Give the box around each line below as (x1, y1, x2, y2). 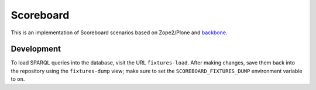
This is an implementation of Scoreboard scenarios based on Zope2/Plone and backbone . (11, 29, 228, 36)
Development (11, 44, 61, 54)
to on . (11, 75, 25, 82)
